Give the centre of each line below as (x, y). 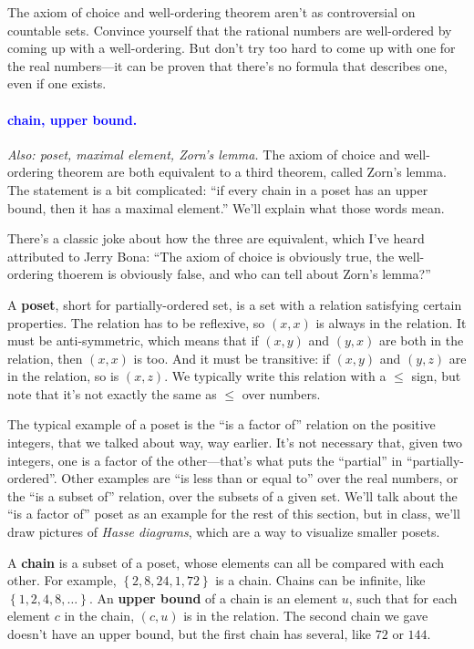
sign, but (436, 376)
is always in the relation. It (391, 322)
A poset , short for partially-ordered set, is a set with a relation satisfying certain (235, 304)
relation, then (45, 358)
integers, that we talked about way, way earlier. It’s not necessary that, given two (235, 443)
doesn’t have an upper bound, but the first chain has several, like (190, 634)
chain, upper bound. (72, 119)
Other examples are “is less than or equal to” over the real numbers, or (260, 478)
